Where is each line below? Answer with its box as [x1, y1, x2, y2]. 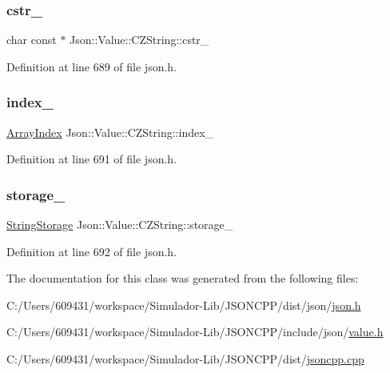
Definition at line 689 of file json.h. [6, 58, 177, 74]
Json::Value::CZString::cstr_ [70, 31, 209, 48]
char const [6, 31, 57, 48]
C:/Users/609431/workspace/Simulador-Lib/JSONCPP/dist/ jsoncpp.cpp [6, 351, 364, 367]
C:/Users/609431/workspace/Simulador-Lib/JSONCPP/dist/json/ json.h [6, 296, 361, 313]
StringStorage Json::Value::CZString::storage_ [6, 216, 233, 233]
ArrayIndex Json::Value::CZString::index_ [6, 123, 214, 140]
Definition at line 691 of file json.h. [6, 150, 177, 167]
